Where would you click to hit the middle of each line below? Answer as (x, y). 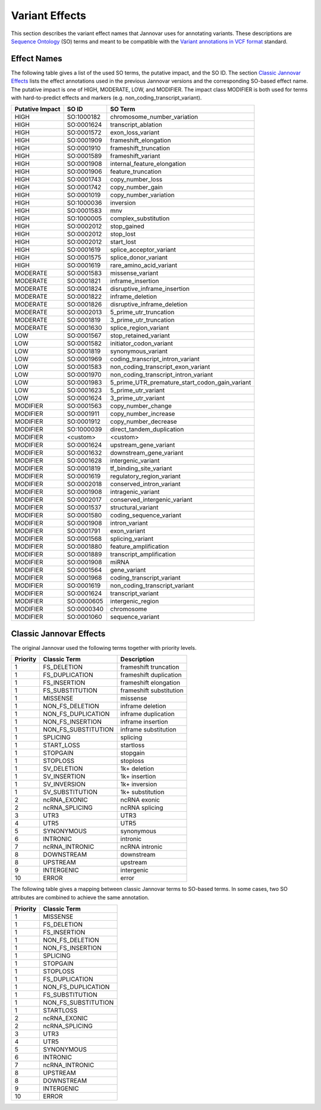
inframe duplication (147, 714)
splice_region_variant (140, 328)
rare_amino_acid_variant (144, 265)
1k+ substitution (142, 792)
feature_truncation (136, 171)
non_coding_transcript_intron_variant (162, 375)
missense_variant (134, 273)
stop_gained (128, 226)
